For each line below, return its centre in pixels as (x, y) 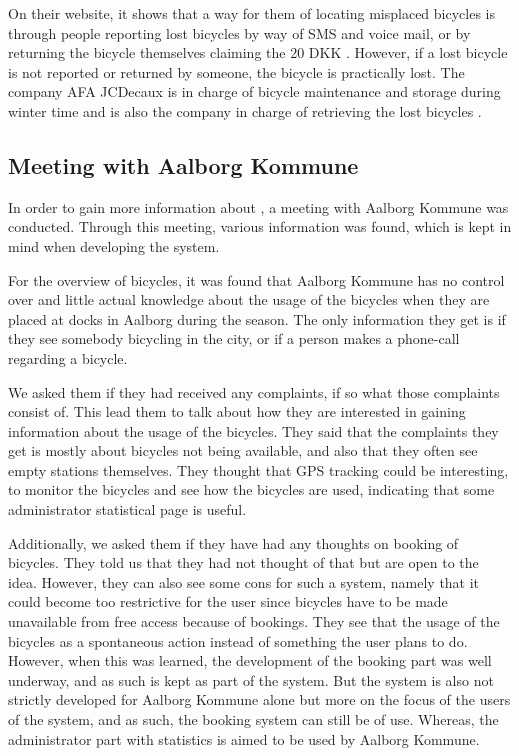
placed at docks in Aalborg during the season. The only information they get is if (257, 318)
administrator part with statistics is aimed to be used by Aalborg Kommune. (244, 738)
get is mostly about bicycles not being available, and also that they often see (243, 450)
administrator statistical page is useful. (127, 509)
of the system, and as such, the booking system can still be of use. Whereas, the (253, 719)
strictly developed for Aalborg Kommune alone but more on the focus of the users (259, 699)
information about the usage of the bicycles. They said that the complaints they (253, 430)
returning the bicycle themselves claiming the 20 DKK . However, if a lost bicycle (258, 52)
